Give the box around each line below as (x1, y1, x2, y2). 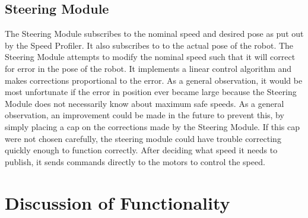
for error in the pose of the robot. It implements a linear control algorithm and (5, 62, 292, 74)
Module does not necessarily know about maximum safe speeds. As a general (5, 97, 284, 109)
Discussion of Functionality (5, 190, 230, 214)
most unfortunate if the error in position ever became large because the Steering (5, 86, 297, 98)
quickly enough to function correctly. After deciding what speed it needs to (5, 144, 278, 156)
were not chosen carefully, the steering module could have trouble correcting (5, 132, 281, 144)
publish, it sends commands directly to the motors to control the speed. (5, 155, 265, 168)
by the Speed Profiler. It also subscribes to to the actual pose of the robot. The (5, 39, 294, 51)
